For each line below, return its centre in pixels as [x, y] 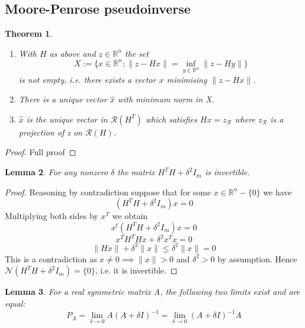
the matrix [136, 172]
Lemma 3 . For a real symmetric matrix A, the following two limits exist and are [152, 292]
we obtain [130, 216]
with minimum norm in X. [166, 99]
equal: [15, 303]
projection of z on [50, 132]
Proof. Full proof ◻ [41, 152]
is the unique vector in [67, 119]
